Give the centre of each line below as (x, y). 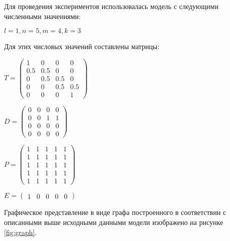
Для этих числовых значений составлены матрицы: (82, 46)
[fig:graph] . (21, 232)
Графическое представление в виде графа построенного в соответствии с (115, 212)
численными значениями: (42, 16)
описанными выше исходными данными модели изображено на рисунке (114, 222)
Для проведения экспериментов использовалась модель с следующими (111, 6)
